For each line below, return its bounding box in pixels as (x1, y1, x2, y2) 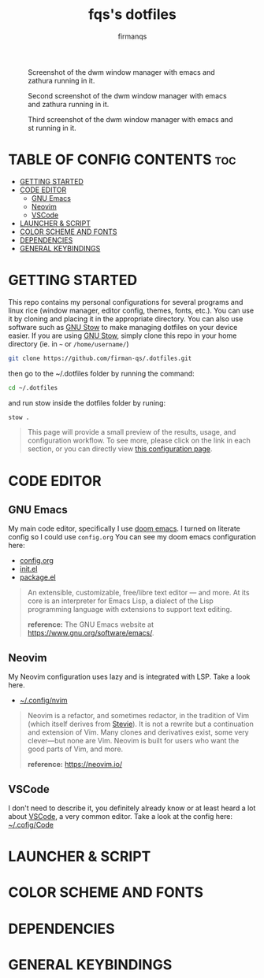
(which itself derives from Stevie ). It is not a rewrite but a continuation (27, 719, 255, 729)
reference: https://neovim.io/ (27, 760, 123, 769)
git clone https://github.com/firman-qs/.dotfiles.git (8, 354, 192, 362)
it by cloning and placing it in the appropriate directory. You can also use (8, 313, 244, 324)
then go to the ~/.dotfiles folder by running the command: (8, 369, 195, 378)
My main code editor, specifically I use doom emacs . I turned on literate (8, 524, 240, 533)
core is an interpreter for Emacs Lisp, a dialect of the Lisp (27, 596, 214, 606)
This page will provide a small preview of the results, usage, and (27, 428, 236, 437)
